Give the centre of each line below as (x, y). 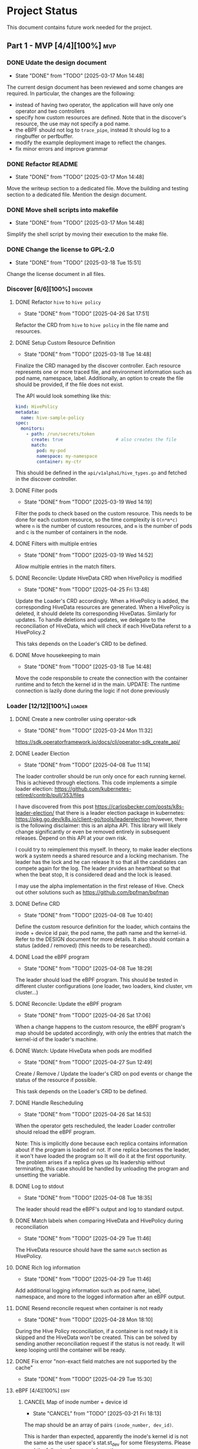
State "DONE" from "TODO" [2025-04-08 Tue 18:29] (88, 968)
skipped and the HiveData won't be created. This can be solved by (96, 1337)
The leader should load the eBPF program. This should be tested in (97, 980)
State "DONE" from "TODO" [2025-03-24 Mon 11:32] (88, 730)
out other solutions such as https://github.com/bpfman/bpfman (92, 892)
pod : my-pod (51, 450)
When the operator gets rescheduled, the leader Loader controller (95, 1125)
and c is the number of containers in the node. (71, 532)
